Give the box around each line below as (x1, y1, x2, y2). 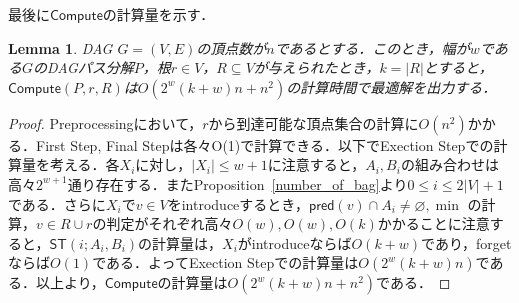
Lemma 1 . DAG (8, 37, 113, 58)
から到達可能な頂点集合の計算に (208, 112, 419, 133)
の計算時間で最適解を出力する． (286, 76, 497, 97)
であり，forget (421, 232, 512, 253)
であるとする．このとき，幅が (274, 37, 470, 58)
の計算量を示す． (102, 4, 215, 24)
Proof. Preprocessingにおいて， (8, 112, 203, 133)
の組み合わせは (400, 154, 499, 175)
